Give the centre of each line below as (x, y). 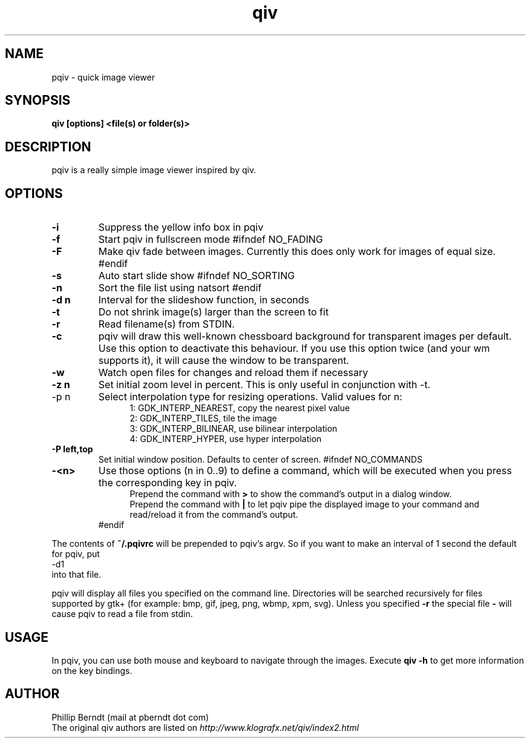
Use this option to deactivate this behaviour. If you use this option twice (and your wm (294, 348)
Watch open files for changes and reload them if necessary (233, 373)
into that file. (77, 575)
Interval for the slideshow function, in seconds (204, 300)
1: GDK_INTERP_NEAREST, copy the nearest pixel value (240, 408)
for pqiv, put (76, 554)
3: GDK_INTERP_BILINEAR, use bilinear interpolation (234, 429)
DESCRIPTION (48, 147)
